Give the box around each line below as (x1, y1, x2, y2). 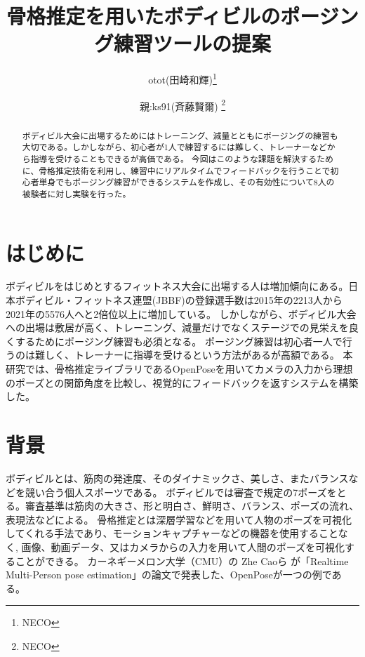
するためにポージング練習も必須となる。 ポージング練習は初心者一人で (15, 333, 343, 348)
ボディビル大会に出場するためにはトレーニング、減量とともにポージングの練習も (22, 129, 338, 141)
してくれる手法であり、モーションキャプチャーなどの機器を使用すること (6, 526, 338, 540)
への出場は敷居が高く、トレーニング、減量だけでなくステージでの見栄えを (6, 320, 349, 335)
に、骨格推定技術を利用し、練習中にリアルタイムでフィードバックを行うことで (22, 164, 331, 176)
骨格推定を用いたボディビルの (6, 1, 281, 30)
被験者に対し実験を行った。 (22, 187, 131, 199)
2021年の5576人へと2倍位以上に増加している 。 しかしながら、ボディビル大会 (6, 306, 357, 321)
